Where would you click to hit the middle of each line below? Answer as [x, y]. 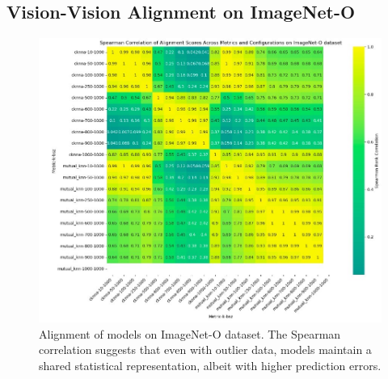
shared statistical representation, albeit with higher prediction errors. [210, 365]
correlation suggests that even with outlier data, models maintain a [205, 350]
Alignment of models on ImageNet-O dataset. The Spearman [190, 333]
